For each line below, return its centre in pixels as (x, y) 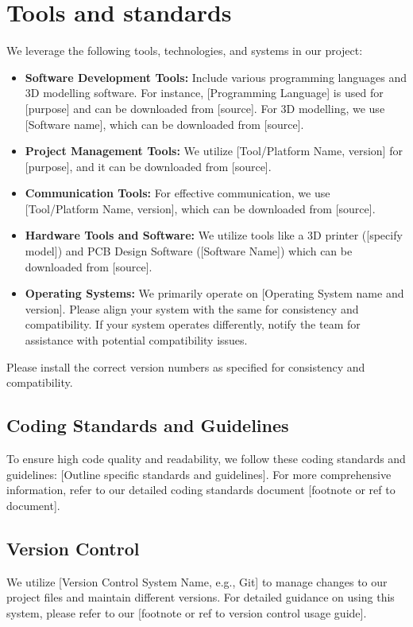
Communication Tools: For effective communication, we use (178, 193)
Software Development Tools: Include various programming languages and (216, 77)
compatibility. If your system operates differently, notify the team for (193, 324)
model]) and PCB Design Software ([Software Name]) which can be (189, 251)
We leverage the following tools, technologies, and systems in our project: (185, 51)
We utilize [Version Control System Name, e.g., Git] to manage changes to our (197, 581)
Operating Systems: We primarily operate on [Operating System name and (214, 293)
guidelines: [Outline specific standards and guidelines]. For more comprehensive (199, 474)
